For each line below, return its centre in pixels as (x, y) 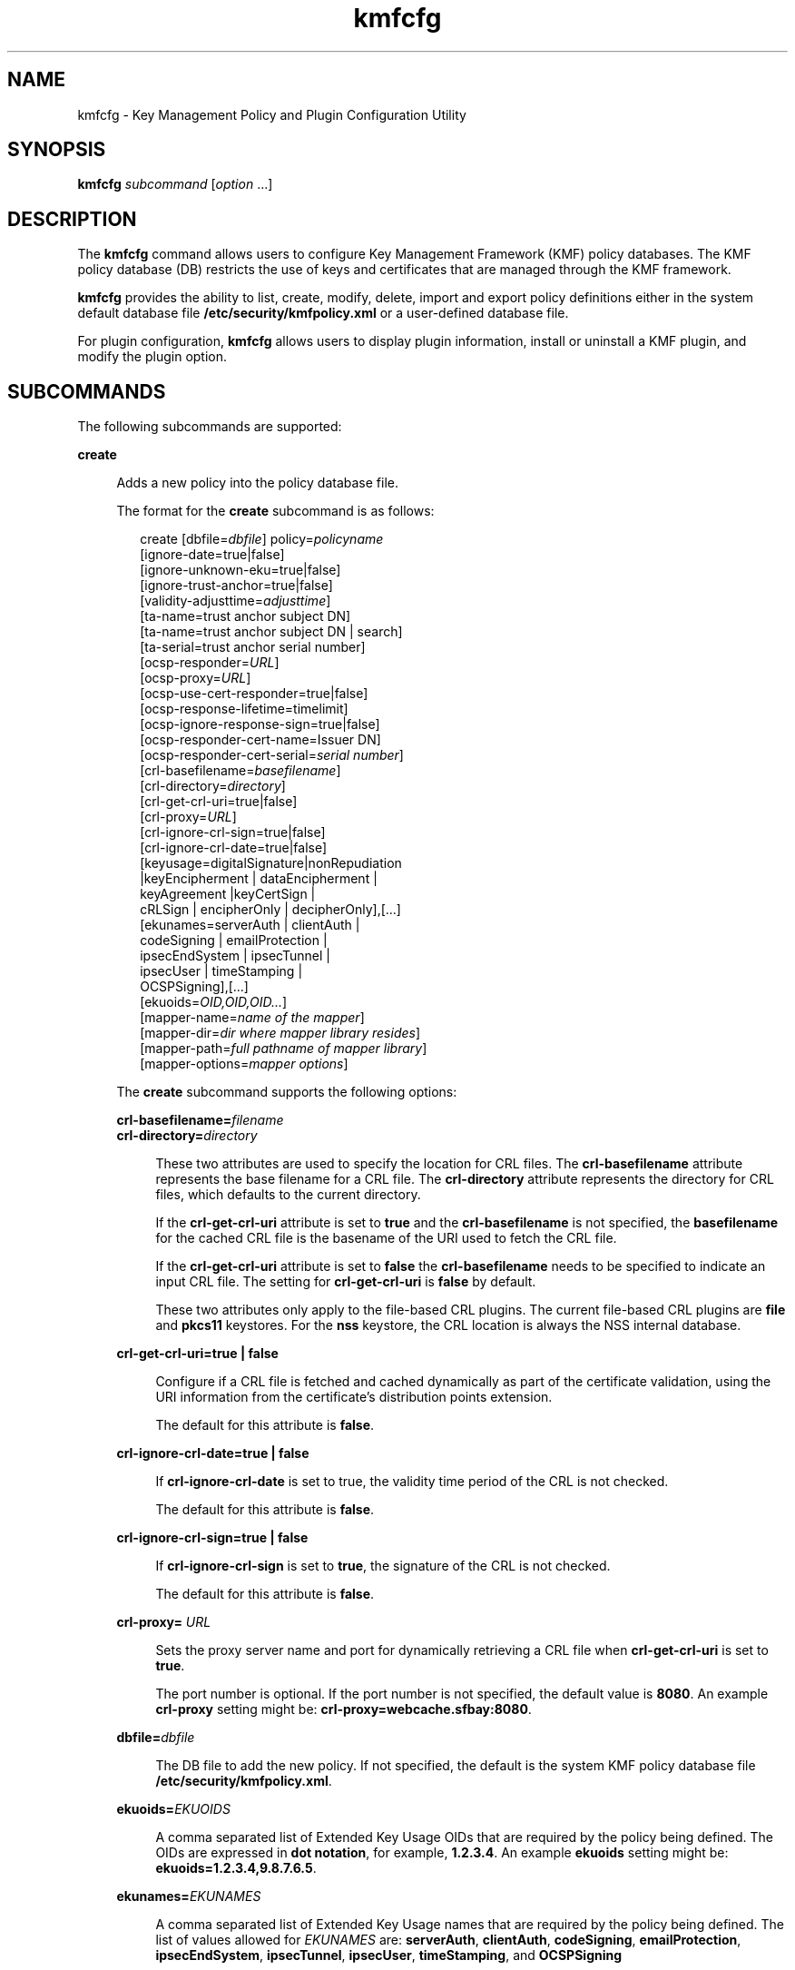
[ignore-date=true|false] (212, 555)
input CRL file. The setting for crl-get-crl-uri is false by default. (346, 1282)
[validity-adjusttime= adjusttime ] (236, 601)
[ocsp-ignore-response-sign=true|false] (260, 724)
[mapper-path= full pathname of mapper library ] (284, 1049)
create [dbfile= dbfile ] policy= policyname (262, 539)
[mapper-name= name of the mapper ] (252, 1018)
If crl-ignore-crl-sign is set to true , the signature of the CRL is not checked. (383, 1566)
